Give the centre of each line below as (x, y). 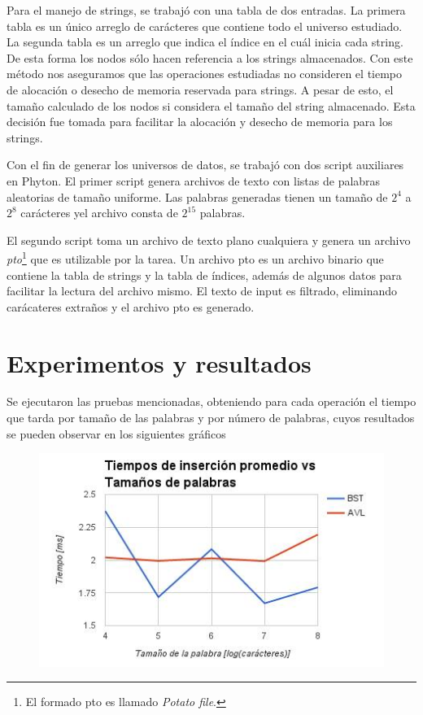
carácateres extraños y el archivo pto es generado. (131, 306)
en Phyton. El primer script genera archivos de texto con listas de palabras (194, 180)
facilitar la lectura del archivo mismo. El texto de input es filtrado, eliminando (202, 291)
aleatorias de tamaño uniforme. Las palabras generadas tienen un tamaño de (197, 196)
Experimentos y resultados (159, 362)
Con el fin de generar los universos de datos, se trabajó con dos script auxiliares (205, 165)
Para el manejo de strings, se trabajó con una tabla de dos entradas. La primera (206, 10)
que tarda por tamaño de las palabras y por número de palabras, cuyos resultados (211, 418)
